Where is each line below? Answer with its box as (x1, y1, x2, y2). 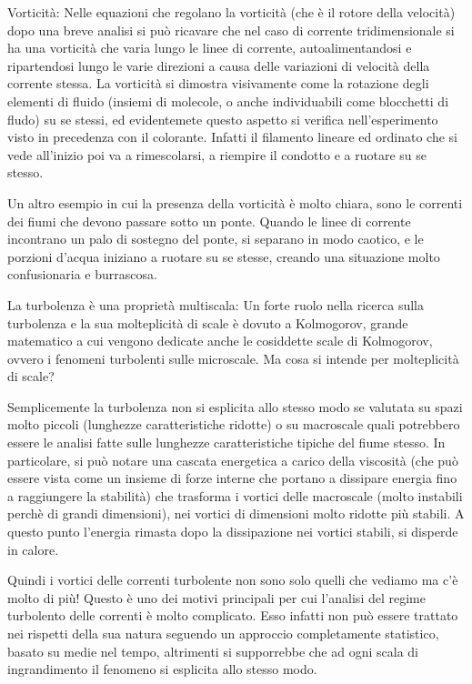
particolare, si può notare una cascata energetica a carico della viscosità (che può (7, 450, 458, 469)
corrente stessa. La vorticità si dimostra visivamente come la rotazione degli (7, 74, 429, 93)
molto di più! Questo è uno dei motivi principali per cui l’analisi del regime (7, 588, 426, 607)
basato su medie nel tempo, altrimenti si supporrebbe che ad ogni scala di (7, 641, 418, 660)
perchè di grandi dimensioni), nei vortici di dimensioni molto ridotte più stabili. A (7, 504, 465, 523)
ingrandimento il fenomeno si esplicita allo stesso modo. (7, 659, 317, 679)
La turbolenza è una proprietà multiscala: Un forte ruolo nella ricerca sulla (7, 295, 424, 314)
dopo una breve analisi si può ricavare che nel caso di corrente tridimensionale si (7, 20, 455, 39)
